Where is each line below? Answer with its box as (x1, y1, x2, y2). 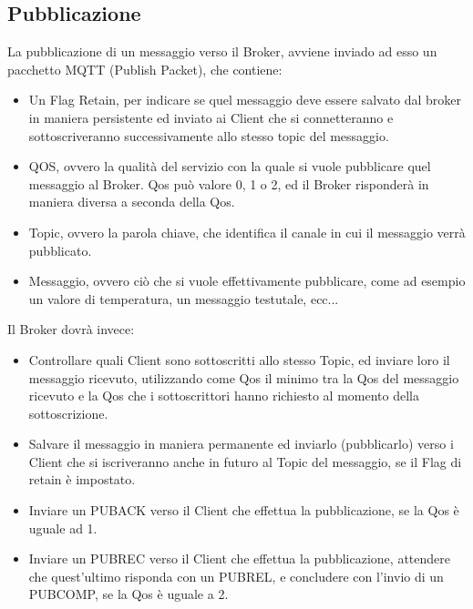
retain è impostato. (28, 470, 136, 489)
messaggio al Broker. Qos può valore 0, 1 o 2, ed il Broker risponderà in (28, 174, 429, 193)
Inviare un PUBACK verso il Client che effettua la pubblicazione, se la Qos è (28, 501, 459, 520)
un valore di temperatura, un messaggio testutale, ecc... (28, 289, 339, 308)
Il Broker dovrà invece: (7, 320, 135, 339)
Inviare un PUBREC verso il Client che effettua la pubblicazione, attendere (28, 549, 450, 568)
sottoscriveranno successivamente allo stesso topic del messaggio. (28, 126, 389, 145)
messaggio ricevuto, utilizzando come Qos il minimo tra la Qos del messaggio (28, 368, 459, 387)
